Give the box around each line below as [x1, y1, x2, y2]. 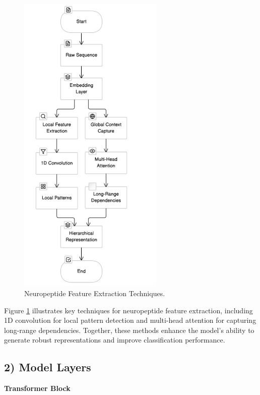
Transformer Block [4, 383, 71, 393]
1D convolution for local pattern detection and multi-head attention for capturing [4, 315, 256, 325]
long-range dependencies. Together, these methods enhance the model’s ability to [4, 324, 254, 335]
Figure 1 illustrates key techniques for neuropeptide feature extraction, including [4, 305, 253, 315]
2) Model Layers [4, 359, 91, 375]
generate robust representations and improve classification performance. [4, 334, 225, 345]
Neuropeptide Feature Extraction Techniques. [24, 288, 165, 298]
